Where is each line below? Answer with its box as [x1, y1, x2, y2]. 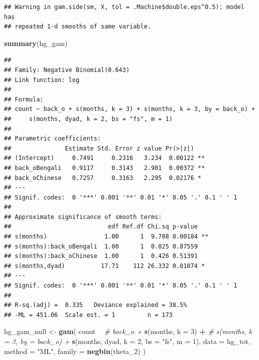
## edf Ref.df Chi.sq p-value [4, 223, 198, 230]
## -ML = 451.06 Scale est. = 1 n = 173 [4, 311, 173, 318]
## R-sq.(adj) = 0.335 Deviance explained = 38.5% [4, 301, 187, 309]
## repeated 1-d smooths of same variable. [4, 23, 151, 30]
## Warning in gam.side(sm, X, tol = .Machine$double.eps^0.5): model [4, 3, 244, 10]
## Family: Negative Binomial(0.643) [4, 66, 130, 73]
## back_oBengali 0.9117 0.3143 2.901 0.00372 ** [4, 164, 205, 171]
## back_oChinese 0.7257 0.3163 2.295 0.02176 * [4, 174, 201, 181]
